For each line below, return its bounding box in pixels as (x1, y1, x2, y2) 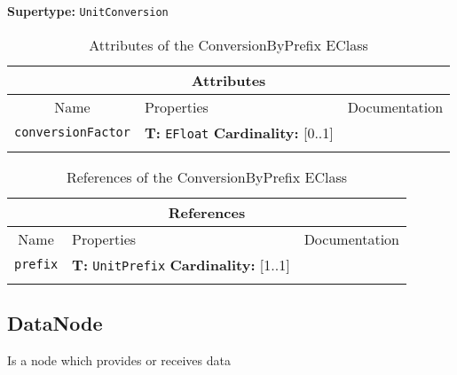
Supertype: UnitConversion (7, 2, 169, 20)
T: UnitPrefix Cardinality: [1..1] (72, 254, 290, 275)
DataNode (7, 309, 103, 337)
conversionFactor (14, 125, 130, 140)
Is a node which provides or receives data (7, 350, 231, 369)
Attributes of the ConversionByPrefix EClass (89, 34, 368, 55)
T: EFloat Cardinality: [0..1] (144, 121, 334, 143)
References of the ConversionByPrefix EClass (66, 166, 347, 187)
